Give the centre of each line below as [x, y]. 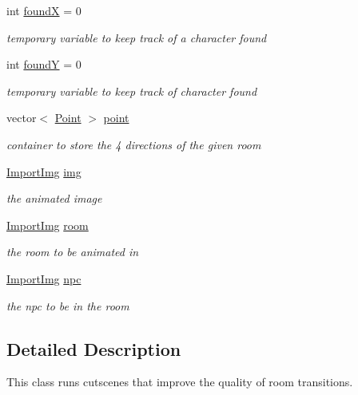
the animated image [54, 198]
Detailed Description [94, 348]
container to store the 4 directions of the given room [134, 144]
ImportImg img [44, 171]
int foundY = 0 [44, 64]
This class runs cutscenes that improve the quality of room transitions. [180, 382]
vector [22, 118]
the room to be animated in [73, 252]
